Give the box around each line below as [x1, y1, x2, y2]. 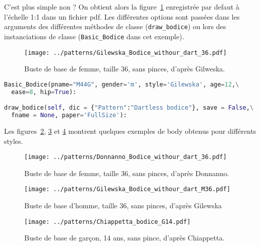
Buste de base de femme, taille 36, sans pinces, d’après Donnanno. [24, 168, 229, 178]
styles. [4, 135, 23, 146]
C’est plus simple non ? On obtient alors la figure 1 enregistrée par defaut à [4, 2, 240, 12]
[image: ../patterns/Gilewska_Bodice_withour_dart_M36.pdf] [24, 186, 231, 193]
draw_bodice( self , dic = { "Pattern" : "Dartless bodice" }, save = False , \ [4, 104, 254, 112]
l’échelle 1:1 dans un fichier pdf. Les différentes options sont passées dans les [4, 11, 240, 22]
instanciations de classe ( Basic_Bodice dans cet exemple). [4, 31, 184, 41]
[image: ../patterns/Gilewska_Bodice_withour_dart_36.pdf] [24, 49, 227, 56]
